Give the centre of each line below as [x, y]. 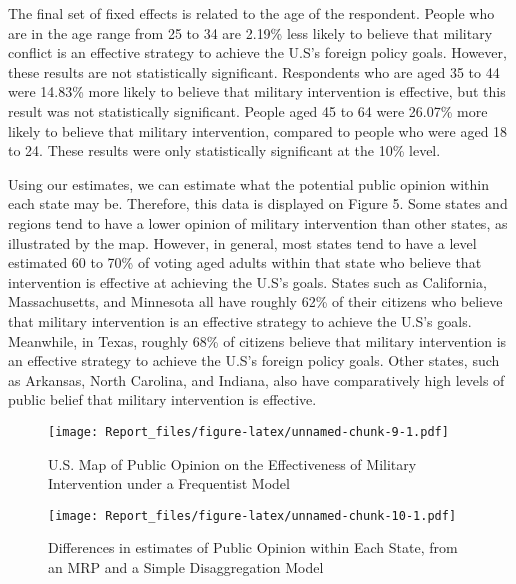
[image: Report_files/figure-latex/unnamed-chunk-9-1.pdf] [248, 431]
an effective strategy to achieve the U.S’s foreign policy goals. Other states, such [254, 360]
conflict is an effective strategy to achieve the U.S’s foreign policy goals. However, [257, 52]
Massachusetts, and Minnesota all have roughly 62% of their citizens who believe [255, 301]
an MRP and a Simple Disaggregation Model [186, 566]
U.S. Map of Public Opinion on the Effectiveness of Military [232, 463]
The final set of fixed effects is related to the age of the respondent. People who [251, 13]
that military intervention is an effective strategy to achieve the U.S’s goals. [240, 320]
